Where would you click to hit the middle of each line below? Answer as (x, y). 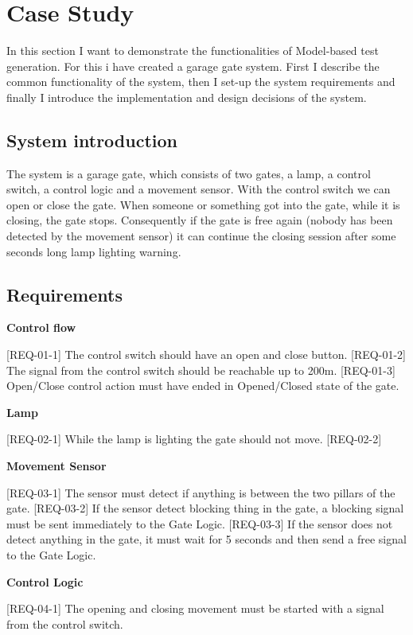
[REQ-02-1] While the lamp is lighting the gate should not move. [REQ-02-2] (194, 439)
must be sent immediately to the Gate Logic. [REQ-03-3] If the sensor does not (200, 523)
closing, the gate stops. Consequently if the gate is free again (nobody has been (200, 220)
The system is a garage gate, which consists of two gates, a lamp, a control (189, 173)
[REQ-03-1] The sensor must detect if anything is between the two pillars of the (201, 492)
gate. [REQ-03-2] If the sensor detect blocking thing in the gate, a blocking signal (205, 508)
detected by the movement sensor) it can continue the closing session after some (201, 236)
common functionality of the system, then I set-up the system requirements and (201, 82)
